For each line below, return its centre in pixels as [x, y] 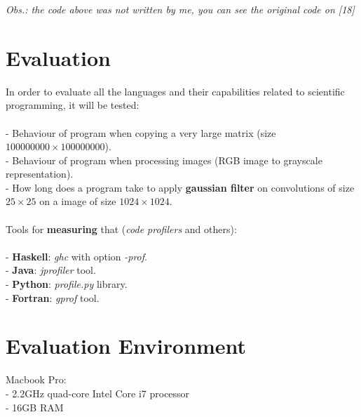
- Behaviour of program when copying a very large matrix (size [141, 132]
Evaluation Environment [126, 346]
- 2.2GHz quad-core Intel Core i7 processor [98, 393]
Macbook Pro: [36, 379]
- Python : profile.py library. [67, 284]
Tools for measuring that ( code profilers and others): [121, 229]
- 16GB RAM [35, 407]
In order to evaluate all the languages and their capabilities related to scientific [175, 91]
